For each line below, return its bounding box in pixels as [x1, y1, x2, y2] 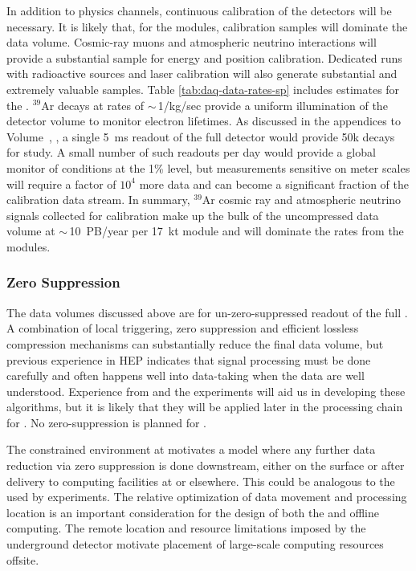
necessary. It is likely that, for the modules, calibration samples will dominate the [6, 18, 408, 35]
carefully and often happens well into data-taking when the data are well [6, 367, 365, 384]
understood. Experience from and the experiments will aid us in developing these [6, 382, 406, 399]
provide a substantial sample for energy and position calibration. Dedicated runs [6, 49, 402, 66]
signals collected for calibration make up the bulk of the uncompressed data [6, 206, 379, 223]
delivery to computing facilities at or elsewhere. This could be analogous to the [6, 472, 395, 489]
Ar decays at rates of [41, 96, 145, 113]
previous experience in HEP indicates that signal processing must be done [6, 351, 371, 368]
